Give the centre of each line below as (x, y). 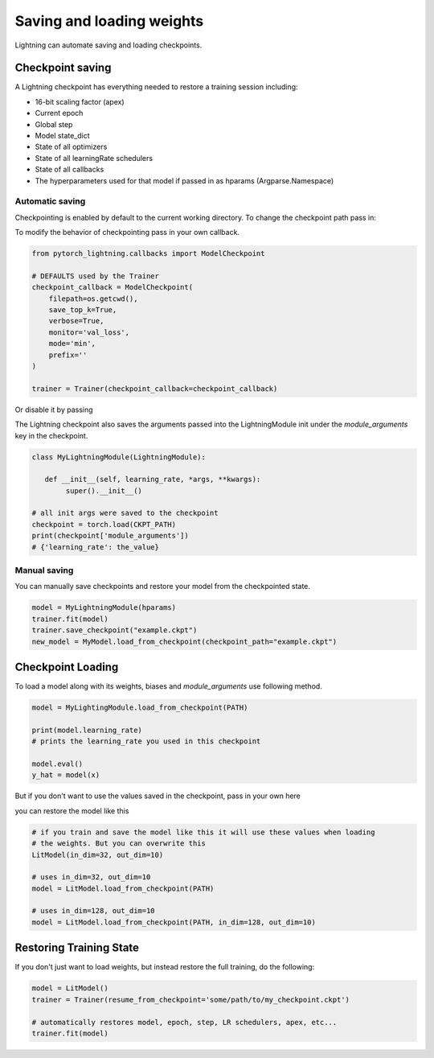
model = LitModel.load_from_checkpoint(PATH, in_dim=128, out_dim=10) (174, 922)
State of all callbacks (70, 170)
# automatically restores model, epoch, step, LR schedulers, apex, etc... (184, 1022)
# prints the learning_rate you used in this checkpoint (146, 741)
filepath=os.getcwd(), (93, 298)
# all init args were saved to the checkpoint (125, 513)
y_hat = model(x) (66, 775)
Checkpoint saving (63, 68)
